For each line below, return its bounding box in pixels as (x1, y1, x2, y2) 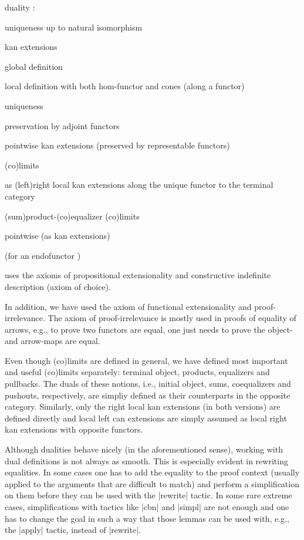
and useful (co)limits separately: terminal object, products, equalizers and (5, 366, 270, 378)
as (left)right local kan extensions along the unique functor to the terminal (5, 178, 273, 191)
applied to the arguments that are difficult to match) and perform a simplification (5, 477, 299, 490)
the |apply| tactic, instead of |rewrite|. (5, 524, 141, 536)
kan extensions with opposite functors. (5, 423, 143, 436)
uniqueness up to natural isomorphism (5, 21, 143, 33)
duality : (5, 1, 35, 13)
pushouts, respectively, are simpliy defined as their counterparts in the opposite (5, 389, 291, 401)
